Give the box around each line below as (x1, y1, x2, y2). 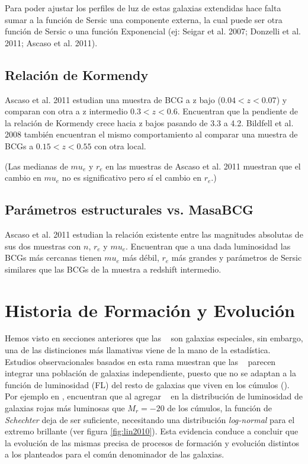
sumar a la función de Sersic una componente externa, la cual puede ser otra (5, 13, 283, 25)
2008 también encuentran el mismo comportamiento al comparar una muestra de (5, 128, 298, 140)
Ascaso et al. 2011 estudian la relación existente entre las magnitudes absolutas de (5, 228, 303, 240)
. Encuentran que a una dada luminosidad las (126, 239, 291, 252)
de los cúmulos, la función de (167, 402, 272, 414)
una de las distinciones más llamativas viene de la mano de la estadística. (5, 344, 271, 356)
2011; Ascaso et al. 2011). (5, 36, 98, 49)
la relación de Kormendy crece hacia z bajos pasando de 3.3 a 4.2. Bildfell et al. (5, 116, 294, 129)
